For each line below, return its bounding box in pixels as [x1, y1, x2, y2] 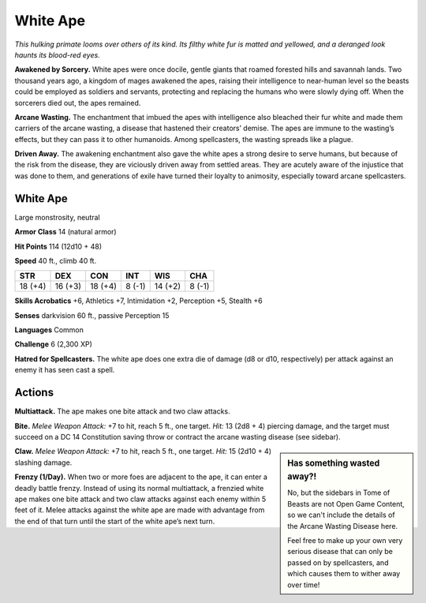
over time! [287, 580, 320, 590]
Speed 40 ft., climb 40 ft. [14, 256, 97, 265]
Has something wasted [287, 458, 380, 469]
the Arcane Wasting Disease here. [287, 521, 398, 530]
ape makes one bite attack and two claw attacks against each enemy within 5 [14, 494, 267, 504]
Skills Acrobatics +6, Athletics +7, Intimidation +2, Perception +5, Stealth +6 [14, 296, 263, 305]
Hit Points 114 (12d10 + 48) [14, 242, 103, 251]
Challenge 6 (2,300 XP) [14, 339, 92, 349]
